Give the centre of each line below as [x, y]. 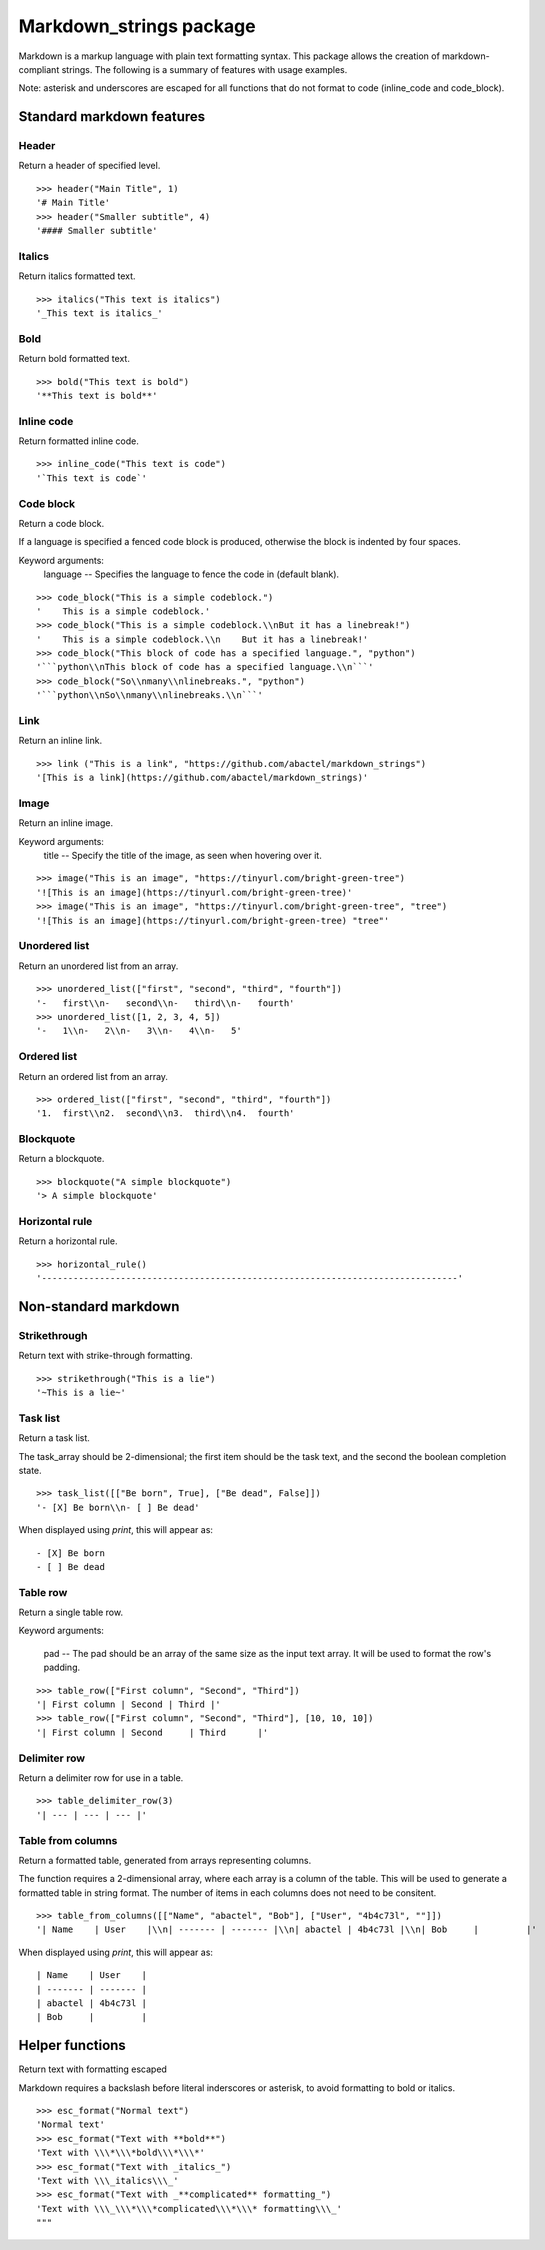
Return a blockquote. [61, 1159]
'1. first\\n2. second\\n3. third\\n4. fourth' [165, 1113]
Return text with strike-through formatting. [106, 1356]
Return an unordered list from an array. [98, 966]
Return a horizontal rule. [68, 1241]
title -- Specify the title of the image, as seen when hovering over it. [182, 856]
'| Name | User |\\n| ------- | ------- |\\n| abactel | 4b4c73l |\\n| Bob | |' [286, 1929]
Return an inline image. [66, 823]
